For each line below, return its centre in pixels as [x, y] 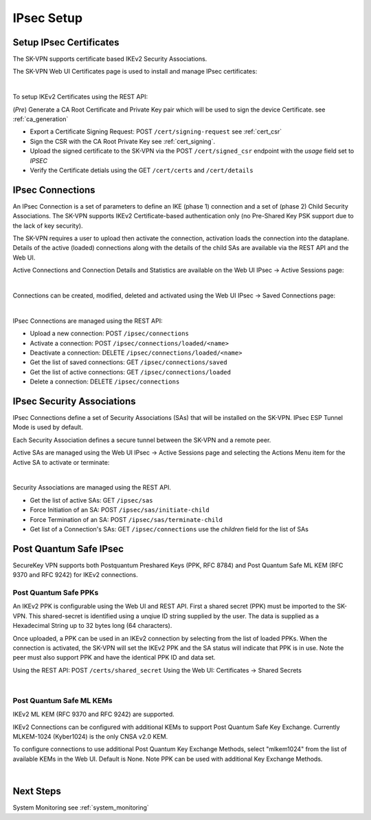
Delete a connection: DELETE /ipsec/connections [105, 381]
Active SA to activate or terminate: [61, 462]
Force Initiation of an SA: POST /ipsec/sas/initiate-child [120, 510]
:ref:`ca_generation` [41, 119]
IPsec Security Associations [75, 401]
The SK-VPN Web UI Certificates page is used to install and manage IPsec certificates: [135, 72]
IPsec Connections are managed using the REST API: [88, 321]
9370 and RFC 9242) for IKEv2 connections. [75, 575]
